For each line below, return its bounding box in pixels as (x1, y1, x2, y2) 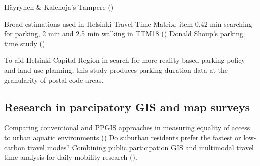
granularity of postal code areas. (4, 74, 104, 85)
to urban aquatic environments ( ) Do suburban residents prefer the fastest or (4, 132, 241, 142)
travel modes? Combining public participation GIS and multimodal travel (27, 142, 254, 152)
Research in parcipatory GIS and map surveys (4, 99, 250, 114)
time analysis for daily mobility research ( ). (4, 152, 137, 162)
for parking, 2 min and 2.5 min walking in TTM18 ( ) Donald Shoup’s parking (4, 28, 244, 39)
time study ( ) (4, 38, 45, 48)
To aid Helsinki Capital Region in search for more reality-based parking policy (4, 55, 245, 65)
